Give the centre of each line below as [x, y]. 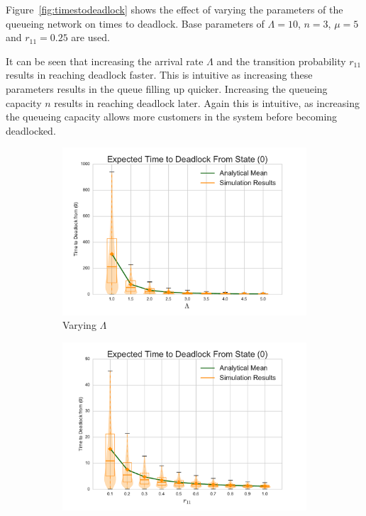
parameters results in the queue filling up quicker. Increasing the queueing [167, 88]
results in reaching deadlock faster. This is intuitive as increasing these [159, 75]
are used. [90, 37]
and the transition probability [281, 61]
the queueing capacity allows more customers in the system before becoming [172, 117]
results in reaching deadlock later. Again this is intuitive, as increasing [207, 102]
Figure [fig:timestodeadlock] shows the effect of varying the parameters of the [174, 9]
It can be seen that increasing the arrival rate [105, 61]
